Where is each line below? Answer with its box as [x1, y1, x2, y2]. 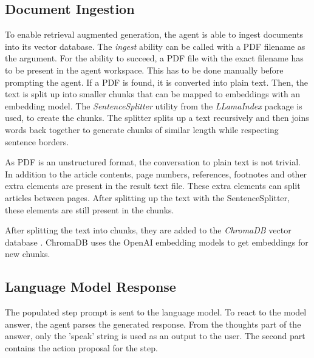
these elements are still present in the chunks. [5, 203, 174, 216]
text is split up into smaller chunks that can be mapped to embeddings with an [5, 88, 301, 100]
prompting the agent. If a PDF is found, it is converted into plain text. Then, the [5, 75, 309, 88]
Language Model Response [5, 277, 176, 296]
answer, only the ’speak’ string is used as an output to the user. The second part [5, 329, 305, 342]
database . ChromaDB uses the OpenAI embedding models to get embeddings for [5, 235, 309, 248]
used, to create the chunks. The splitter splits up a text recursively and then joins [5, 111, 309, 124]
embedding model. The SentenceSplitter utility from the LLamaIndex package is [5, 99, 302, 112]
